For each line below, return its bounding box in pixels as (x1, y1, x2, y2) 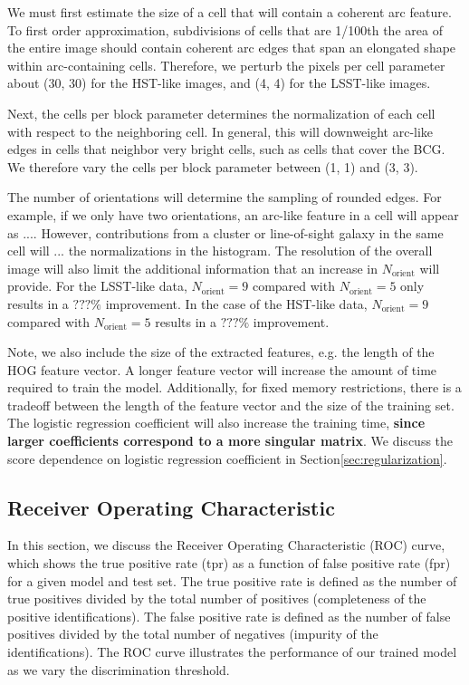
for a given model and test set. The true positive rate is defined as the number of (7, 571, 457, 590)
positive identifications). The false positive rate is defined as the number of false (7, 606, 451, 625)
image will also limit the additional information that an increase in (7, 258, 378, 277)
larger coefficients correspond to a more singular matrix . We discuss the (7, 431, 454, 450)
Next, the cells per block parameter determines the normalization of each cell (7, 103, 435, 122)
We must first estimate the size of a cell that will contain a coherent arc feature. (7, 3, 452, 21)
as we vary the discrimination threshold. (7, 660, 230, 679)
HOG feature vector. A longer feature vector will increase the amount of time (7, 360, 437, 379)
